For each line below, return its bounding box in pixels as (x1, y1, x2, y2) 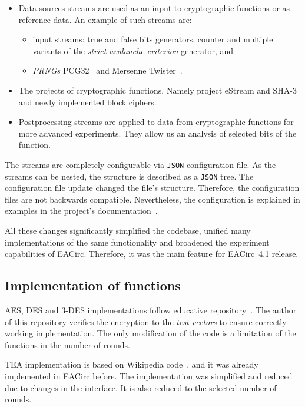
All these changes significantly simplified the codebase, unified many (5, 224, 251, 237)
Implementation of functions (5, 276, 181, 295)
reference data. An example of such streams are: (18, 13, 192, 25)
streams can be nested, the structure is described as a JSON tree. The (5, 170, 254, 182)
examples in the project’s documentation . (5, 204, 158, 217)
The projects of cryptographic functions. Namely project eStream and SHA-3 (18, 84, 297, 96)
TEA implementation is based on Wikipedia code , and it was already (5, 358, 258, 370)
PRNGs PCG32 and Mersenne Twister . (32, 64, 183, 77)
